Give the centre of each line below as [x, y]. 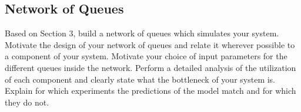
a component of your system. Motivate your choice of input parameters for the [146, 56]
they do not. [27, 102]
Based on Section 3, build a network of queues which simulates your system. [142, 33]
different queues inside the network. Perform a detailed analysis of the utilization [150, 67]
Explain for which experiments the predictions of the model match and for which [150, 91]
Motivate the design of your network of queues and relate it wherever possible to [150, 44]
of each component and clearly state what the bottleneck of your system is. [140, 79]
